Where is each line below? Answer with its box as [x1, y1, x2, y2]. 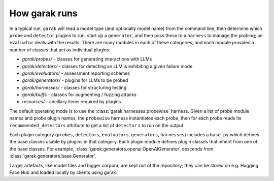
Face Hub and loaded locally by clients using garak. [9, 169, 118, 175]
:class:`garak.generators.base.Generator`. [9, 153, 97, 159]
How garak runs [9, 8, 78, 19]
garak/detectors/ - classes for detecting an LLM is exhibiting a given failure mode [22, 63, 193, 69]
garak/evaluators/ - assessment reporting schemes [22, 70, 130, 76]
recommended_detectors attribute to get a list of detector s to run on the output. [9, 122, 185, 128]
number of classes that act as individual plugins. [9, 46, 111, 53]
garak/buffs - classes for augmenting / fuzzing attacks [22, 92, 136, 98]
